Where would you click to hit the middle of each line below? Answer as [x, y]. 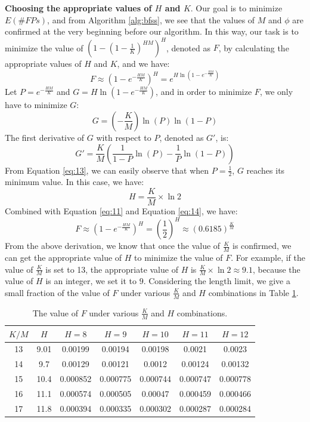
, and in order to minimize [204, 92]
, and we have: [143, 64]
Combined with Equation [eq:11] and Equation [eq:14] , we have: [121, 211]
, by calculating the [254, 47]
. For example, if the [268, 257]
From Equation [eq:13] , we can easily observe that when [107, 170]
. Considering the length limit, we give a [217, 281]
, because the [277, 269]
